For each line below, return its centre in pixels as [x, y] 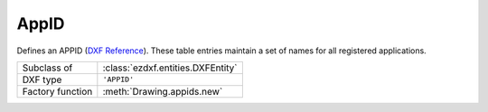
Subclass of [47, 68]
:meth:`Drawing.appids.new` [163, 91]
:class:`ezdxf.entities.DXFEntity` [170, 68]
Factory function [57, 91]
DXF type [42, 79]
